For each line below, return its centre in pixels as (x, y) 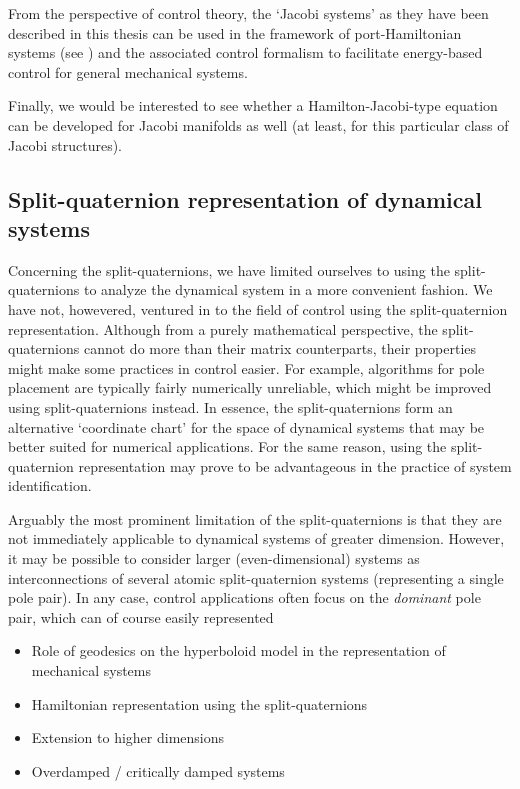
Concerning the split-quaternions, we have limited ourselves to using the (229, 269)
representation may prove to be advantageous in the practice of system (295, 465)
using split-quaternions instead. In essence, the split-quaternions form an (230, 406)
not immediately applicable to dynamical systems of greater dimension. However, (256, 538)
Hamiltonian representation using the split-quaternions (199, 703)
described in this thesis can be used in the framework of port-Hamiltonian (235, 32)
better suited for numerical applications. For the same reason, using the (227, 446)
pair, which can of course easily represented (141, 616)
